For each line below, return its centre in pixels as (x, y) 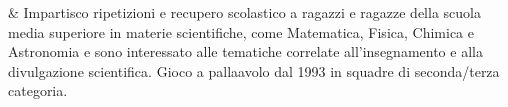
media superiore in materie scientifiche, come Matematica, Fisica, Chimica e (241, 31)
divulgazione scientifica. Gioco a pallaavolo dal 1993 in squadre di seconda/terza (254, 70)
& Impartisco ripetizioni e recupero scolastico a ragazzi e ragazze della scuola (244, 12)
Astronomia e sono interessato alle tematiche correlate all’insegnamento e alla (245, 51)
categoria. (38, 90)
